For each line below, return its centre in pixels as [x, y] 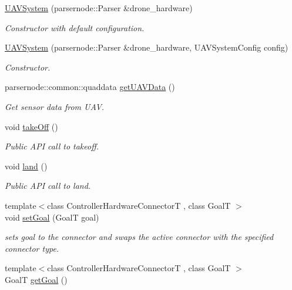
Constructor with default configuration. [75, 27]
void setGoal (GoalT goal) [52, 217]
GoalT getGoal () [36, 279]
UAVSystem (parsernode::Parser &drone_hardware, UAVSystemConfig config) [147, 47]
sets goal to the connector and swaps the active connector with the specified [139, 237]
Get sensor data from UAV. [55, 106]
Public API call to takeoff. [52, 146]
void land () [26, 166]
